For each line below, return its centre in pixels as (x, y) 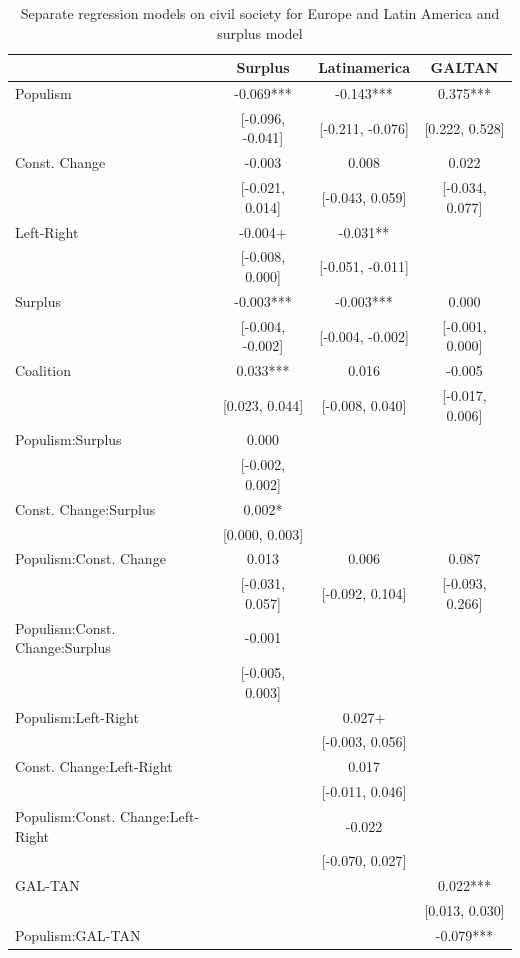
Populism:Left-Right (77, 716)
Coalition (43, 370)
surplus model (260, 32)
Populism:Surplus (68, 439)
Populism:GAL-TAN (78, 934)
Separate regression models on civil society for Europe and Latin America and (260, 13)
